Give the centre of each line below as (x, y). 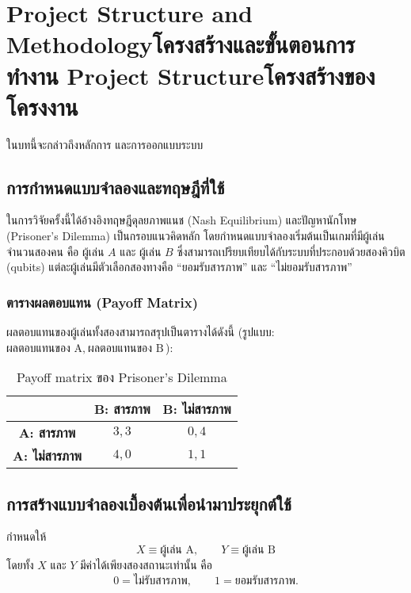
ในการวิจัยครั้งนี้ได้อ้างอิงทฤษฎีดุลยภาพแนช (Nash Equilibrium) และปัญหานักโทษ (182, 220)
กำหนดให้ (27, 536)
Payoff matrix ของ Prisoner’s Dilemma (122, 377)
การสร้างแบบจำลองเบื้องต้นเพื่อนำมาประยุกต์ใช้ (149, 503)
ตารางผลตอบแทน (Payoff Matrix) (103, 302)
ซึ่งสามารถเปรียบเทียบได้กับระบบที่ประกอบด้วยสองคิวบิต (291, 251)
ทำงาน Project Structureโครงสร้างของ (191, 75)
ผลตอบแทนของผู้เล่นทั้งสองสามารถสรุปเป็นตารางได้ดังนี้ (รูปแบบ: (141, 332)
